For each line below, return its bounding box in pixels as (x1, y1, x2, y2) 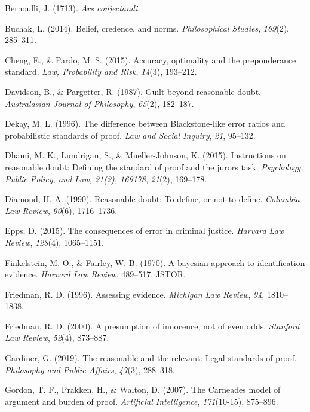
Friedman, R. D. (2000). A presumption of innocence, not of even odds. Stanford (5, 319, 300, 332)
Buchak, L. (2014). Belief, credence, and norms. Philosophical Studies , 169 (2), (5, 22, 290, 34)
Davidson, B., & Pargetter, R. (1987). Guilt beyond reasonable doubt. (5, 85, 261, 97)
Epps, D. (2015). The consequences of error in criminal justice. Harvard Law (5, 224, 284, 237)
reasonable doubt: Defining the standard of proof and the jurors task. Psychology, (5, 160, 303, 173)
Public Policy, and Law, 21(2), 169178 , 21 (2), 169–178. (5, 172, 207, 185)
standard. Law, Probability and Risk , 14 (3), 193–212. (5, 65, 197, 78)
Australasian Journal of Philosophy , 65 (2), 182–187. (5, 97, 194, 109)
